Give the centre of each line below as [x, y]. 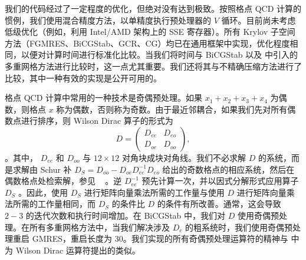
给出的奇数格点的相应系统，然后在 [228, 169]
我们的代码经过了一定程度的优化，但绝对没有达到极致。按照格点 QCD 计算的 [153, 8]
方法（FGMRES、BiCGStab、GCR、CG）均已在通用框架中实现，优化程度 [147, 43]
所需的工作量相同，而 [54, 204]
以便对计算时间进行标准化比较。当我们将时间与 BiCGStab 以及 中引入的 [159, 55]
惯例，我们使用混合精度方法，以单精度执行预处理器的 [108, 20]
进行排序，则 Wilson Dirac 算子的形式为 [97, 121]
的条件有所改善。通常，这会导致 [219, 204]
